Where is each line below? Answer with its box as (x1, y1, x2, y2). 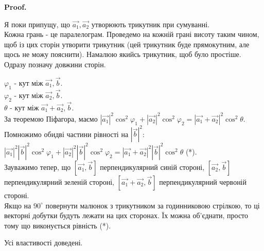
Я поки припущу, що (4, 18, 71, 29)
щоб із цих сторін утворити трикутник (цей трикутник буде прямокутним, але (4, 38, 250, 49)
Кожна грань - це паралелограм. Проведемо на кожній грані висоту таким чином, (4, 29, 259, 40)
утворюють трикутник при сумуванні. (91, 18, 210, 29)
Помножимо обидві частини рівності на (4, 128, 129, 139)
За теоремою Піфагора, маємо (4, 113, 98, 124)
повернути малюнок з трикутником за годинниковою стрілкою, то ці (45, 200, 260, 210)
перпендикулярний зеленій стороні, (4, 176, 114, 187)
